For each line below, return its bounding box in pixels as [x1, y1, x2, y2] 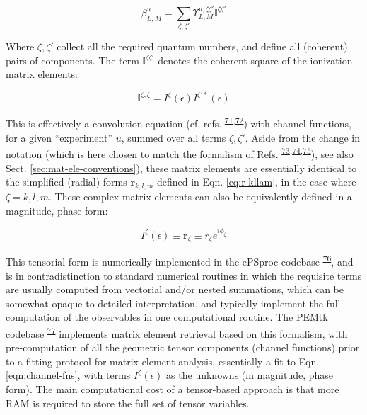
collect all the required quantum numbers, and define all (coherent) [57, 39, 348, 54]
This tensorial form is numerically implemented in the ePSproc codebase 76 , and [6, 252, 354, 268]
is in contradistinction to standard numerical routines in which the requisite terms [6, 268, 362, 283]
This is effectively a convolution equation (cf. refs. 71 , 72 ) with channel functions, [6, 114, 351, 131]
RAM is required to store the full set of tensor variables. [6, 395, 250, 410]
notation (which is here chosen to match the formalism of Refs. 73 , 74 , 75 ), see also [6, 144, 354, 161]
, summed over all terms [121, 130, 226, 144]
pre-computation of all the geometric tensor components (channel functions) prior [6, 340, 360, 355]
